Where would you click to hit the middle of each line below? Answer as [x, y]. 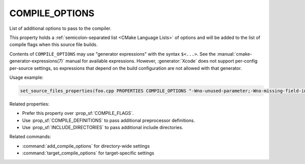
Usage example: [26, 77]
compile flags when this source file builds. [54, 45]
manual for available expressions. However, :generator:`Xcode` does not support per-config [161, 61]
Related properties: [29, 104]
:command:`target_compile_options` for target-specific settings [88, 153]
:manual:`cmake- [235, 54]
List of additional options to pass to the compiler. [60, 28]
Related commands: [30, 137]
